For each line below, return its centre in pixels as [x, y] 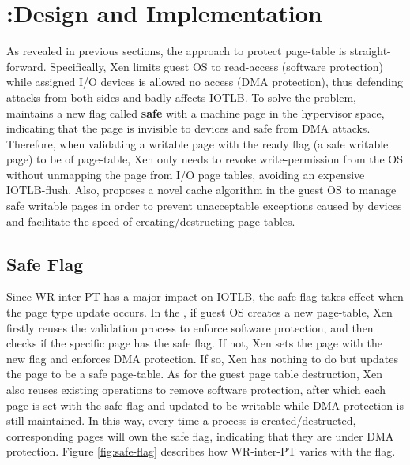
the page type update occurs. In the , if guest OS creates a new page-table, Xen [199, 312]
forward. [26, 66]
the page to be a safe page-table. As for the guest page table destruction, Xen [194, 374]
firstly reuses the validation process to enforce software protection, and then [190, 327]
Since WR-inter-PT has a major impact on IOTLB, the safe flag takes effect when [205, 296]
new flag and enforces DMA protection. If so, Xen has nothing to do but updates [203, 358]
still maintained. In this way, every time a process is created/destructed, [181, 420]
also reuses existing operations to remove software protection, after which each [196, 390]
